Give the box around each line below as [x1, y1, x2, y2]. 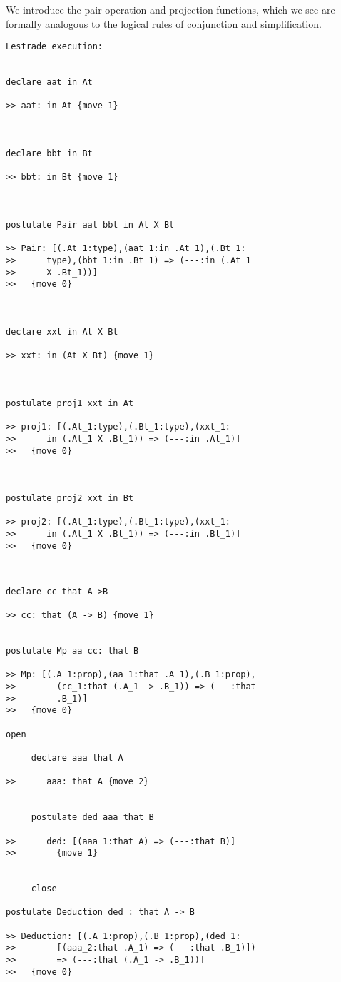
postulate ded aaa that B [31, 812, 154, 823]
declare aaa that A [31, 752, 123, 763]
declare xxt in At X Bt [6, 326, 118, 337]
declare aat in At [6, 77, 93, 88]
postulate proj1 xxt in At [6, 398, 133, 408]
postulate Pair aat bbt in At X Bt [6, 220, 175, 231]
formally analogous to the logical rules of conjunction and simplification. [6, 16, 322, 31]
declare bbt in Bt [6, 148, 93, 159]
